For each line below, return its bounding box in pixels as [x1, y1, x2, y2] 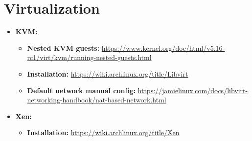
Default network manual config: [27, 85, 136, 95]
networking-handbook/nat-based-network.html [27, 95, 166, 105]
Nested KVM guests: [27, 42, 100, 53]
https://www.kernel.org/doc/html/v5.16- [101, 42, 225, 53]
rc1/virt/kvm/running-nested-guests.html [27, 52, 152, 62]
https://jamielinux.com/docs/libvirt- [137, 85, 248, 95]
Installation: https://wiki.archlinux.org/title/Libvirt [27, 68, 188, 79]
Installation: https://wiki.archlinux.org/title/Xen [27, 127, 180, 138]
